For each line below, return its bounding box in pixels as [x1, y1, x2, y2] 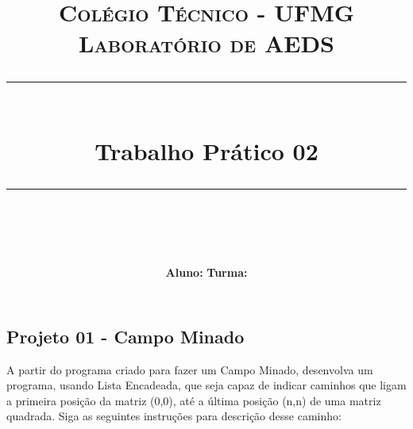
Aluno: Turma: [165, 264, 248, 281]
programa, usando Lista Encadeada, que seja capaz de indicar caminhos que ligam [6, 377, 407, 393]
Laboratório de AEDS [79, 27, 334, 59]
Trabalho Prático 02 [95, 134, 318, 167]
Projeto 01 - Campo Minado [6, 324, 245, 348]
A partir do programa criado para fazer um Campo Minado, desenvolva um [6, 361, 373, 377]
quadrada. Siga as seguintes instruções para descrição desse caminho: [6, 408, 342, 424]
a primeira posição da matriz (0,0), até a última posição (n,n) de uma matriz [6, 392, 381, 408]
